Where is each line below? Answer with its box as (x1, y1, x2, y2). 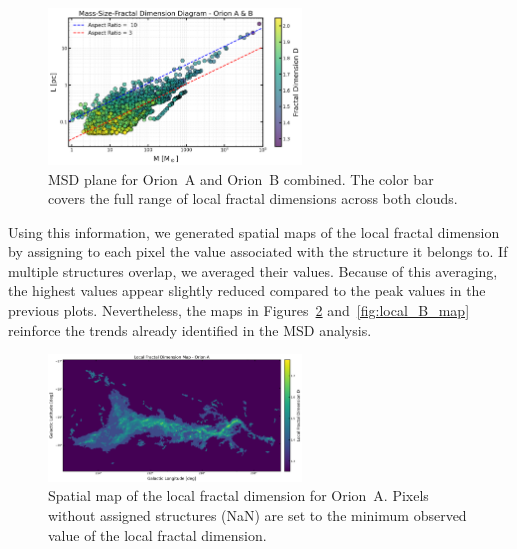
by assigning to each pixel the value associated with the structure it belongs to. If (8, 241, 508, 262)
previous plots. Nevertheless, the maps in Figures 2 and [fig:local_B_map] (8, 300, 470, 321)
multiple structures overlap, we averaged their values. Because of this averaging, (8, 260, 498, 281)
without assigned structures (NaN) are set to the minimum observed (48, 505, 467, 525)
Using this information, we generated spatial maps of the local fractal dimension (8, 221, 500, 242)
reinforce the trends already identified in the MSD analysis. (8, 319, 372, 340)
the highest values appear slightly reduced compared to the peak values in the (8, 280, 486, 301)
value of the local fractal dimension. (48, 524, 267, 545)
